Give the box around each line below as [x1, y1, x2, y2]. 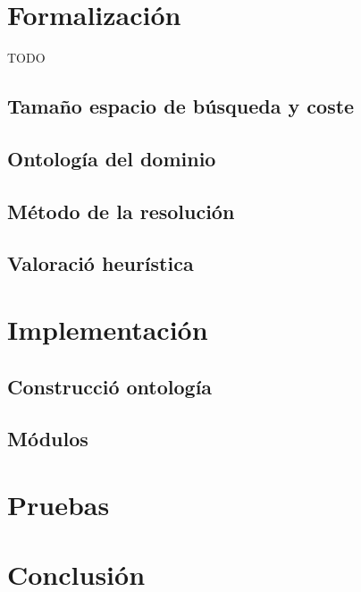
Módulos [7, 425, 88, 452]
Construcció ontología [7, 372, 213, 400]
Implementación [7, 311, 208, 348]
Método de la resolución [7, 197, 235, 224]
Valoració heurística [7, 249, 194, 277]
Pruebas [7, 486, 110, 522]
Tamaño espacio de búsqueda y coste [7, 92, 355, 120]
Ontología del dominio [7, 144, 216, 172]
